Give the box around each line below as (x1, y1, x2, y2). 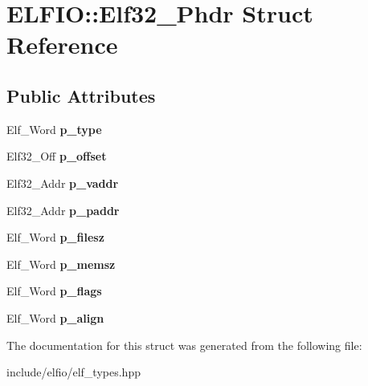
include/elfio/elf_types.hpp (6, 364, 141, 380)
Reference (6, 28, 118, 61)
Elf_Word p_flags (6, 282, 102, 299)
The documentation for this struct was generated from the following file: (6, 336, 362, 353)
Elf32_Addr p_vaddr (6, 174, 119, 191)
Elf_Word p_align (6, 309, 104, 326)
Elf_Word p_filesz (6, 229, 104, 246)
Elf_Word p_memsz (6, 255, 116, 272)
